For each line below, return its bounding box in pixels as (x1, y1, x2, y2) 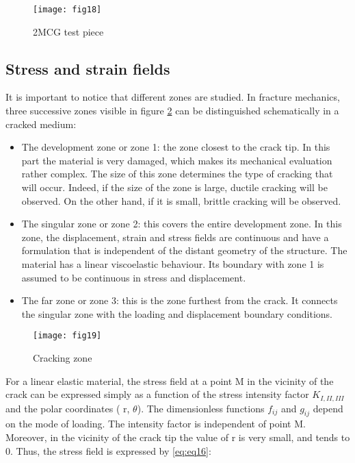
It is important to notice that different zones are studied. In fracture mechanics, (5, 90, 340, 104)
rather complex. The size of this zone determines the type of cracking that (21, 166, 333, 181)
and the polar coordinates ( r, (5, 401, 130, 415)
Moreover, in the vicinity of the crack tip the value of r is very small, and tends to (5, 430, 350, 445)
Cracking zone (33, 351, 92, 365)
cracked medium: (5, 116, 77, 131)
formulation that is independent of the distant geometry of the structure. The (21, 243, 347, 258)
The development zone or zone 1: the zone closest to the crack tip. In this (21, 140, 330, 154)
